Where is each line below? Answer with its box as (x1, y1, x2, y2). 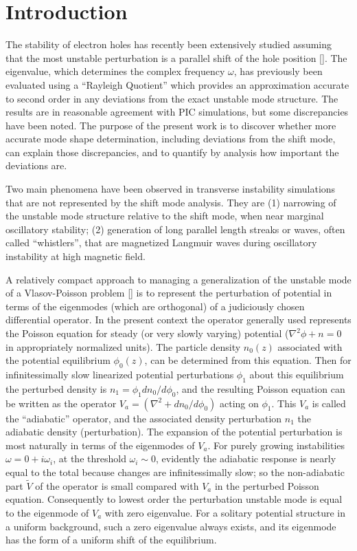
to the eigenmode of (5, 505, 89, 519)
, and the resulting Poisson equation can (176, 381, 345, 396)
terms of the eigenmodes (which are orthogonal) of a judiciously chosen (5, 299, 305, 313)
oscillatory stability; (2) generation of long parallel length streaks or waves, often (5, 222, 345, 236)
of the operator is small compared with (35, 478, 199, 493)
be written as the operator (5, 396, 117, 410)
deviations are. (5, 158, 67, 173)
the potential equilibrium (5, 353, 111, 367)
